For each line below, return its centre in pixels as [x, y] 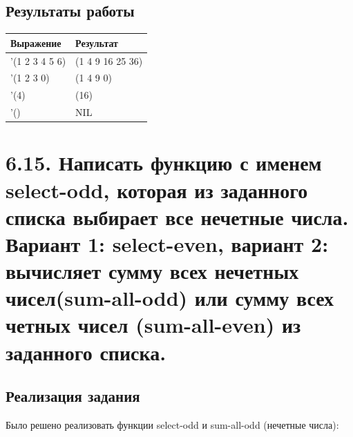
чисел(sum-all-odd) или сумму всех [170, 298]
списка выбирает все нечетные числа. [177, 216]
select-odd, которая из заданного [157, 190]
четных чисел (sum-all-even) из [153, 325]
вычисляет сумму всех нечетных [152, 271]
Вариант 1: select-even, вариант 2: [167, 243]
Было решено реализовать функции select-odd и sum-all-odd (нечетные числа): [172, 425]
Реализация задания [73, 396]
